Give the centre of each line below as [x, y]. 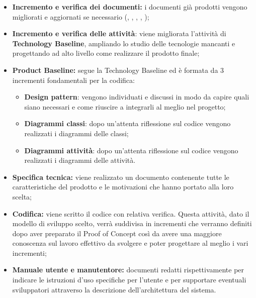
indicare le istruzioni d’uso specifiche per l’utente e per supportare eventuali [129, 280]
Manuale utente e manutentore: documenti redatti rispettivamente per [128, 270]
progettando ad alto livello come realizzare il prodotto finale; [106, 53]
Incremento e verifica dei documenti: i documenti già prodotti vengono [130, 7]
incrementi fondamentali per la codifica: [73, 80]
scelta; [22, 196]
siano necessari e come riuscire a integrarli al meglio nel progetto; [125, 106]
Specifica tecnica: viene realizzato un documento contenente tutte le [121, 177]
